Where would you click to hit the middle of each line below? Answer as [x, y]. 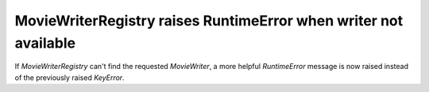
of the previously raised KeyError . [70, 77]
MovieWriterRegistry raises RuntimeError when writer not [209, 21]
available [45, 43]
